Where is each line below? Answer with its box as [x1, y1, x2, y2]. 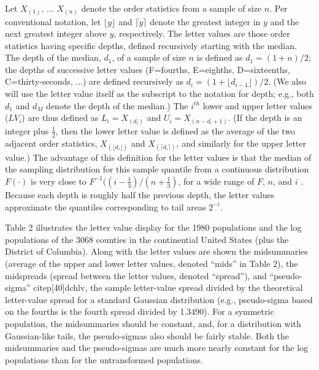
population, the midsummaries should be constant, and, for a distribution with [5, 317, 301, 330]
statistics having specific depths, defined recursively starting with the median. [5, 39, 297, 52]
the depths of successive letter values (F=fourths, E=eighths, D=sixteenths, [5, 63, 290, 75]
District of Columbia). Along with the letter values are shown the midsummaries [5, 245, 308, 258]
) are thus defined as [21, 111, 99, 124]
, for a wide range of [178, 174, 255, 187]
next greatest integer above [5, 27, 107, 40]
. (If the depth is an [228, 111, 302, 124]
